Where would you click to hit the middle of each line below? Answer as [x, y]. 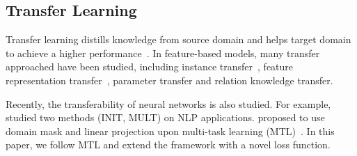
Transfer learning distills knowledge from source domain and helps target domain [178, 39]
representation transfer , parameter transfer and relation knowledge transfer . [169, 80]
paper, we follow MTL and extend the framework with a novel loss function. [168, 145]
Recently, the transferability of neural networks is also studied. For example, [168, 103]
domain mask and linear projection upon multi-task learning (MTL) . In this [170, 131]
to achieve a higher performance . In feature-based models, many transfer [163, 53]
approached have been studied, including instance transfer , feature [150, 67]
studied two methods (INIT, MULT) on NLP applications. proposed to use [165, 117]
